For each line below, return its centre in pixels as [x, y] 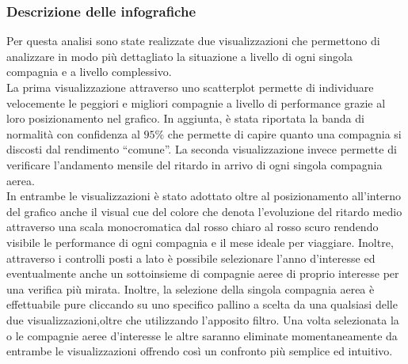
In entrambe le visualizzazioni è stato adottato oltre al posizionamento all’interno [204, 196]
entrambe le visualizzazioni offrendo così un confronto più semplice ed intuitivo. [200, 351]
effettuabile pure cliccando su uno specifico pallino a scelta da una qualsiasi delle [202, 304]
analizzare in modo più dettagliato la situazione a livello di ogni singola [179, 56]
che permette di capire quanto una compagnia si [284, 133]
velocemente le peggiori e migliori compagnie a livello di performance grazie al [196, 102]
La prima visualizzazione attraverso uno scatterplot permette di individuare [190, 87]
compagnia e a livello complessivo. [89, 72]
